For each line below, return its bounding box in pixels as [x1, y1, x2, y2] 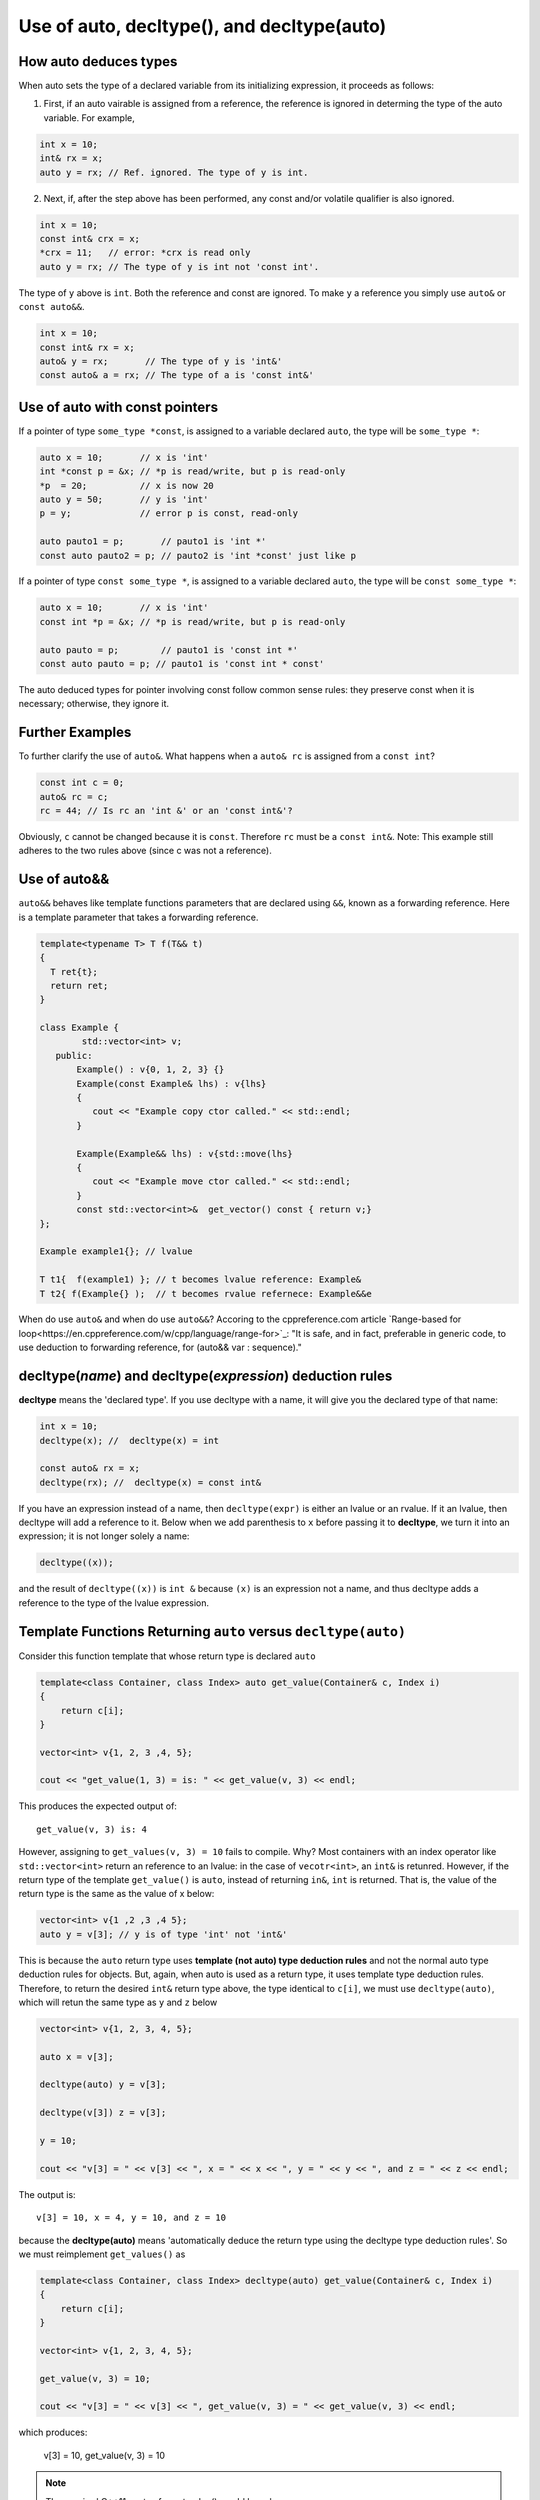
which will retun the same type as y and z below [18, 1996, 218, 2008]
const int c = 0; [39, 777, 125, 789]
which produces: [18, 2426, 88, 2439]
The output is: [18, 2188, 76, 2200]
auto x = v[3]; [39, 2051, 114, 2062]
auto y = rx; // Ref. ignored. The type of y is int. [39, 166, 309, 178]
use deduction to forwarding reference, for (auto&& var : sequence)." [18, 1341, 302, 1354]
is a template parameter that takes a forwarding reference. [18, 911, 259, 923]
